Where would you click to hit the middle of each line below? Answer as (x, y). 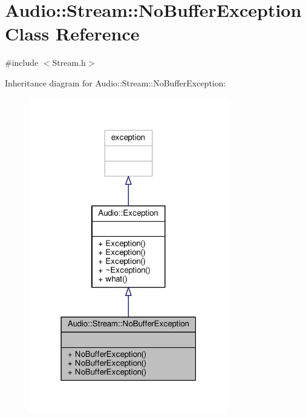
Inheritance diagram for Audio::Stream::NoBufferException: (116, 82)
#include (22, 63)
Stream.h (69, 63)
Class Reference (72, 34)
